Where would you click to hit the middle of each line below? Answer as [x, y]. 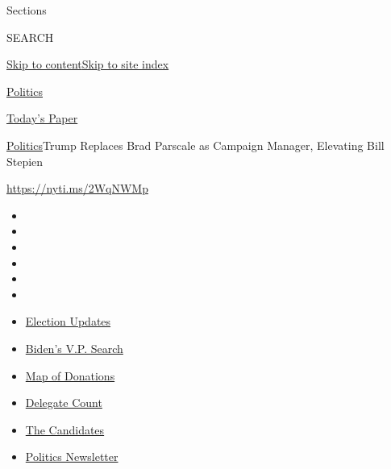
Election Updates [68, 321]
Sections [27, 10]
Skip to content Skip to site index [88, 64]
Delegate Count [64, 403]
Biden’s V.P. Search [74, 348]
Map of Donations [70, 375]
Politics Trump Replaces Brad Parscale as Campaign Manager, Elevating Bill [195, 145]
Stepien [25, 161]
